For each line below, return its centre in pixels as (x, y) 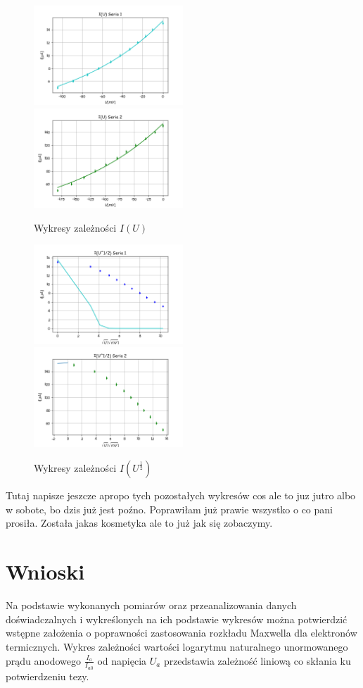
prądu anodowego (44, 660)
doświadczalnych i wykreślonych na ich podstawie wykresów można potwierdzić (177, 619)
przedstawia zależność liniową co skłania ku (257, 660)
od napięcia (122, 660)
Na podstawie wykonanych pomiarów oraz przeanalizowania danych (151, 605)
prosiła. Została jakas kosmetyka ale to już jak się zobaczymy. (139, 523)
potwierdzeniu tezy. (47, 676)
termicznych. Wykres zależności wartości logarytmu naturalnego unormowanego (177, 646)
